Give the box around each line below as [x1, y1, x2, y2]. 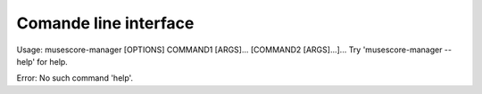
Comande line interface [16, 13, 195, 33]
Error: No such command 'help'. [16, 73, 134, 83]
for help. [37, 56, 69, 67]
